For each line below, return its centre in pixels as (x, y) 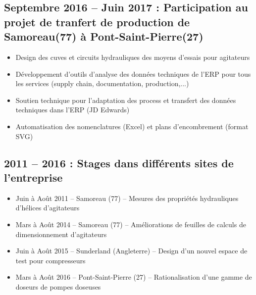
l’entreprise (33, 177)
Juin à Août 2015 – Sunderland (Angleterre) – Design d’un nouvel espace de (131, 251)
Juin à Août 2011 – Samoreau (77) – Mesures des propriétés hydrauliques (127, 198)
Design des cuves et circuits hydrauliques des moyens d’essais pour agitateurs (133, 57)
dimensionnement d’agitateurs (61, 234)
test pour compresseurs (51, 260)
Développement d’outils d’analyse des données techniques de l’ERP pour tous (133, 74)
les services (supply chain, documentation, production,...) (102, 83)
